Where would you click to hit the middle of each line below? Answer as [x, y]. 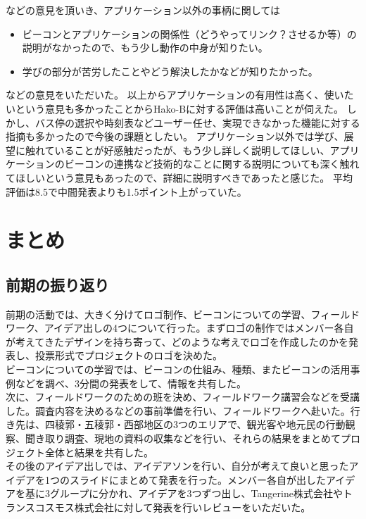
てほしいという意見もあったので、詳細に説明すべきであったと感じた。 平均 [179, 177]
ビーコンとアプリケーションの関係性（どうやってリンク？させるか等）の [189, 33]
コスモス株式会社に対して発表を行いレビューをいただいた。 [173, 507]
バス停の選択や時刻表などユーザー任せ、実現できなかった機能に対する [197, 122]
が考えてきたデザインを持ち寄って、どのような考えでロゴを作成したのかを [177, 341]
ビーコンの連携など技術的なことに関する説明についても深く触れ [212, 164]
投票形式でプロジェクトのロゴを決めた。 [128, 355]
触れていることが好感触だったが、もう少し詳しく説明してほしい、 [177, 150]
